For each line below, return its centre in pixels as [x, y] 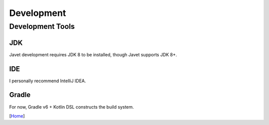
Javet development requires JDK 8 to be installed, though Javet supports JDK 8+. [93, 54]
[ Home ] [17, 116]
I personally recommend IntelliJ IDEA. [48, 81]
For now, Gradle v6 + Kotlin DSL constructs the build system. [71, 107]
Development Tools [42, 26]
